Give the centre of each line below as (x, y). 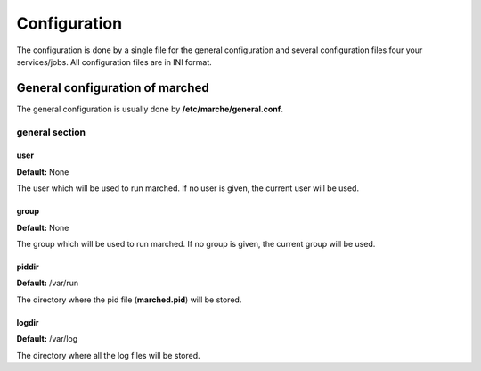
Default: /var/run (48, 283)
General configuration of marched (113, 88)
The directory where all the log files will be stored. (108, 355)
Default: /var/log (47, 339)
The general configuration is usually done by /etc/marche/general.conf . (150, 109)
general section (51, 132)
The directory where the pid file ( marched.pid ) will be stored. (129, 300)
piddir (28, 267)
